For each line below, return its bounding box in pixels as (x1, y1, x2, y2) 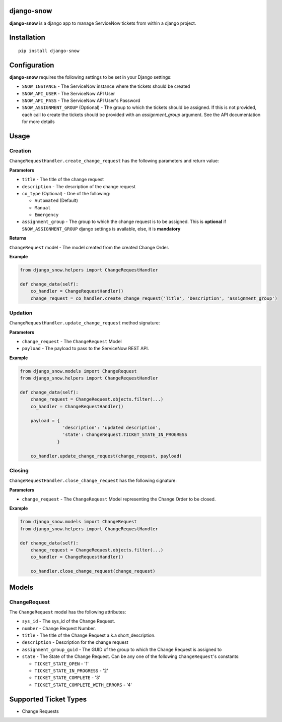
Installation (9, 33, 45, 42)
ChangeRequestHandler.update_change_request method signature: (9, 320, 160, 326)
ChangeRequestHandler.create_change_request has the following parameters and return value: (9, 158, 219, 164)
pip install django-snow (18, 48, 80, 53)
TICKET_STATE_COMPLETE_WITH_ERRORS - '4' (34, 682, 132, 688)
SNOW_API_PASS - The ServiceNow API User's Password (22, 97, 140, 103)
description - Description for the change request (22, 639, 128, 645)
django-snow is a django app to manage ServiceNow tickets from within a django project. (9, 20, 196, 26)
